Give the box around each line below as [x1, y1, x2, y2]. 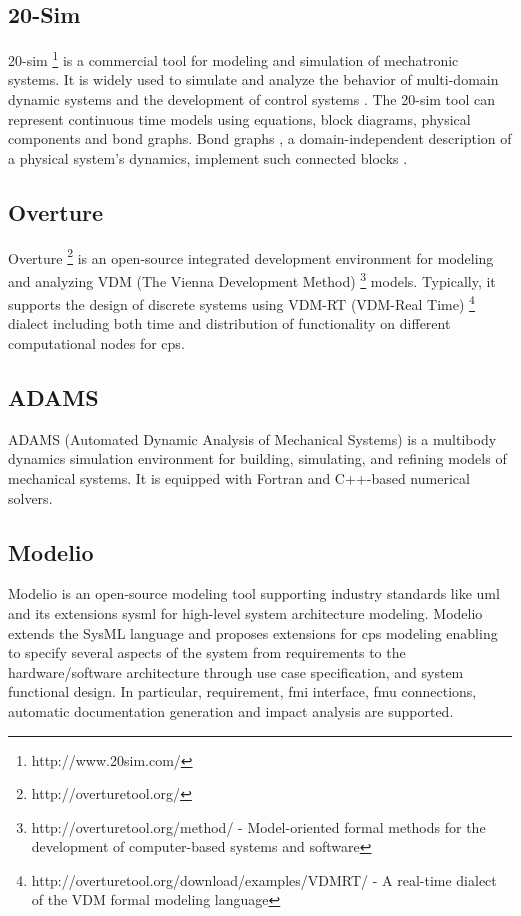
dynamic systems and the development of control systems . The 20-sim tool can [8, 89, 496, 110]
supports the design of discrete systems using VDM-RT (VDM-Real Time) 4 [8, 291, 475, 314]
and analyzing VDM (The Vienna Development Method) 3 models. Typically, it [8, 267, 496, 291]
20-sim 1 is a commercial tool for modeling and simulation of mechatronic [8, 47, 459, 70]
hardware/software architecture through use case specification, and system [8, 661, 464, 682]
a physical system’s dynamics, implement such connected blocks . [8, 147, 408, 168]
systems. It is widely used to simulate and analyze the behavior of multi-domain [8, 69, 499, 90]
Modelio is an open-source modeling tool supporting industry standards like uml [8, 583, 500, 604]
